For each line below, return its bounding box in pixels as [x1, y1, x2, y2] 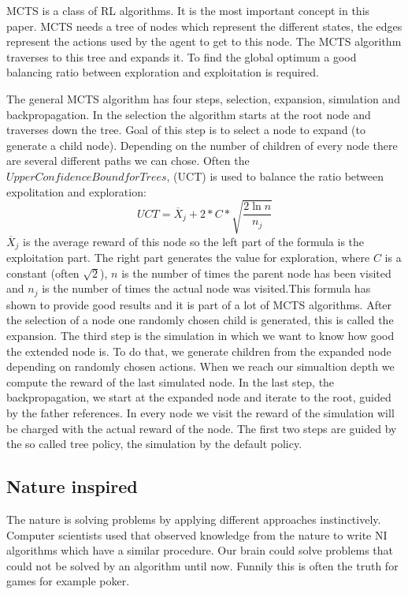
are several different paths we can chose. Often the [6, 152, 250, 169]
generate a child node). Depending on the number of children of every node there [6, 136, 398, 153]
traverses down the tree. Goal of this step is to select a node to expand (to [6, 121, 366, 138]
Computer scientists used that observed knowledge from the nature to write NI [6, 526, 388, 543]
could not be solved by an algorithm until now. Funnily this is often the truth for [6, 557, 399, 573]
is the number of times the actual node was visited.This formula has [42, 280, 371, 297]
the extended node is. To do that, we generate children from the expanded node [6, 342, 391, 359]
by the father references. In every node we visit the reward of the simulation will [6, 404, 395, 420]
